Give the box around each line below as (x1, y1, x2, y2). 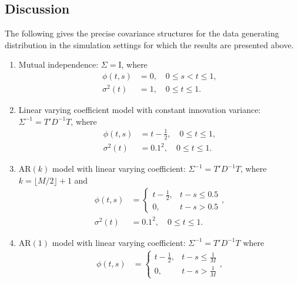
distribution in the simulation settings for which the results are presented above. (5, 38, 294, 51)
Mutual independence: (18, 58, 99, 71)
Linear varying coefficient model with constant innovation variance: (18, 104, 261, 116)
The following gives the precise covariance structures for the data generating (5, 27, 279, 39)
